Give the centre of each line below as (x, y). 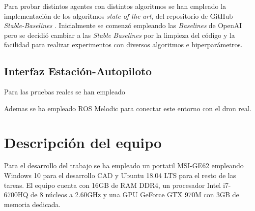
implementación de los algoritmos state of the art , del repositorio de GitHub (119, 15)
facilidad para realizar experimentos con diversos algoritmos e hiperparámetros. (123, 45)
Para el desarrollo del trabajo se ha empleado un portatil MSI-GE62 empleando (124, 166)
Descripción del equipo (83, 142)
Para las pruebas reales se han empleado (65, 92)
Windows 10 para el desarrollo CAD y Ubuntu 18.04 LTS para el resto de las (120, 175)
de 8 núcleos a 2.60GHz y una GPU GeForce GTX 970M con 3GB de (135, 195)
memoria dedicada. (32, 204)
